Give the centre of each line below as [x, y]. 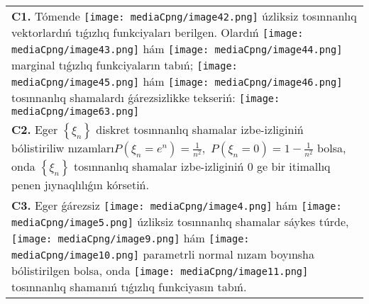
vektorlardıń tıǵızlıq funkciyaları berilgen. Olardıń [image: [158, 32]
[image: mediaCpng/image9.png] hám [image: [131, 238]
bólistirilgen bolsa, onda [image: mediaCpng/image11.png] [160, 270]
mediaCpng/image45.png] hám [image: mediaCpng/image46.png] [177, 81]
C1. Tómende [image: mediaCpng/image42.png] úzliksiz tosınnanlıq [184, 16]
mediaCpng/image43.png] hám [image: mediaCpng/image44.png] [177, 49]
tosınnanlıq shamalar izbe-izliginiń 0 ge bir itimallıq [202, 166]
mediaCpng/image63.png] [76, 111]
